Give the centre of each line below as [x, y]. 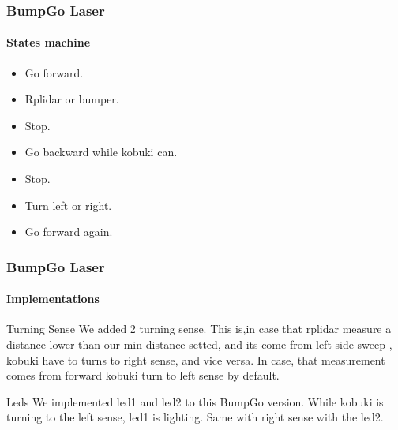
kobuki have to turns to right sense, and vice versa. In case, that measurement [196, 359]
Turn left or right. [68, 205]
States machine [49, 42]
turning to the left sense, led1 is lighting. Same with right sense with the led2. [195, 417]
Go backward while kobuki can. [101, 152]
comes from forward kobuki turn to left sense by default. [143, 375]
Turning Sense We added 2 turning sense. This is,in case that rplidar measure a [199, 329]
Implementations [53, 299]
